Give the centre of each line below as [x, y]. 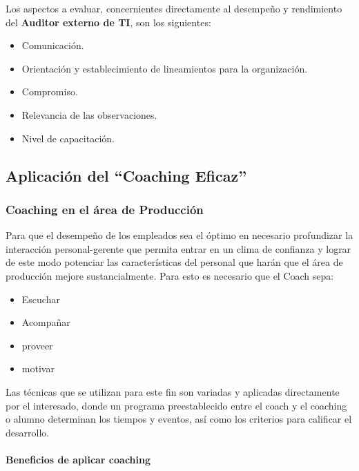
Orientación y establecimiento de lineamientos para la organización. [165, 68]
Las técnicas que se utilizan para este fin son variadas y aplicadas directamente [173, 391]
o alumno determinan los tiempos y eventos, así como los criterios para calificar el [179, 419]
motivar [38, 368]
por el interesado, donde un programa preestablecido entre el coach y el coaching [176, 405]
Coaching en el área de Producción [105, 209]
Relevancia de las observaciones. [89, 114]
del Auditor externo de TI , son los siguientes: [108, 22]
